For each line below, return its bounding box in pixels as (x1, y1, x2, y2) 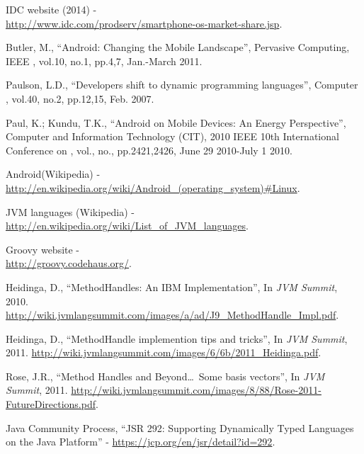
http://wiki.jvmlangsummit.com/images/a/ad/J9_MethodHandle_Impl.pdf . (6, 307, 339, 322)
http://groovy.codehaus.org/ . (6, 256, 132, 271)
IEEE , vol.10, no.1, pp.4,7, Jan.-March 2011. (6, 53, 203, 68)
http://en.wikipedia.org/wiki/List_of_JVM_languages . (6, 218, 249, 233)
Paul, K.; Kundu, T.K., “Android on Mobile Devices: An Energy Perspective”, (6, 115, 346, 130)
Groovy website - (6, 242, 80, 256)
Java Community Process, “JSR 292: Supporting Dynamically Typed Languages (6, 420, 354, 435)
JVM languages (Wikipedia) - (6, 204, 135, 219)
